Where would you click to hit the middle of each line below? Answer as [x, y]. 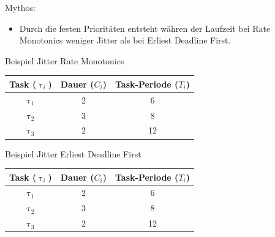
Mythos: [20, 7]
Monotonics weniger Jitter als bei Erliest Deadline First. [125, 40]
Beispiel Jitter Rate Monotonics [65, 60]
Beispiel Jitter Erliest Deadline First [73, 153]
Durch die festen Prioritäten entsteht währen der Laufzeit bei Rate [145, 28]
